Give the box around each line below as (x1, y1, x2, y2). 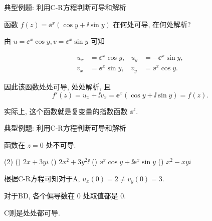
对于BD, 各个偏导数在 (4, 190, 75, 201)
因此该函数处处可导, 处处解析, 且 (4, 81, 111, 91)
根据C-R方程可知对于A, (4, 173, 80, 183)
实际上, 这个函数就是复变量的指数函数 (4, 105, 128, 116)
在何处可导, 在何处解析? (113, 19, 191, 29)
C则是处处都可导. (4, 207, 60, 217)
